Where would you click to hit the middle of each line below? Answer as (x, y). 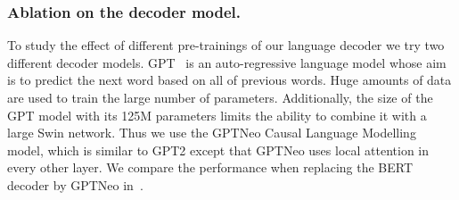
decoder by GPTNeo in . (75, 184)
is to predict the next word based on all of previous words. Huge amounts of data (229, 80)
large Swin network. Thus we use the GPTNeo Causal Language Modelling (212, 133)
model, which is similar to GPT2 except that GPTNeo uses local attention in (218, 150)
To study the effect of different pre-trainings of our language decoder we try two (226, 45)
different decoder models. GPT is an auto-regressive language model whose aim (227, 62)
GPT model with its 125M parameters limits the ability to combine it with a (217, 115)
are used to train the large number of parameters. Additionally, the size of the (220, 97)
